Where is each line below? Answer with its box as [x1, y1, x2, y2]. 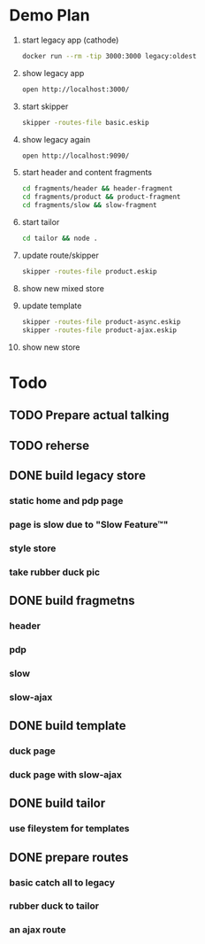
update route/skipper [21, 250, 100, 260]
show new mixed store [21, 282, 104, 293]
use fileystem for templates [9, 823, 130, 835]
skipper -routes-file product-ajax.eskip [21, 325, 178, 335]
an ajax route [9, 924, 66, 936]
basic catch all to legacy [9, 876, 116, 888]
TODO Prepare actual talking [9, 408, 170, 423]
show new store [21, 342, 81, 352]
